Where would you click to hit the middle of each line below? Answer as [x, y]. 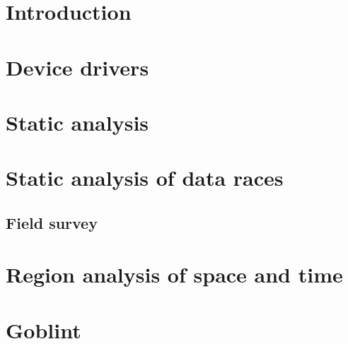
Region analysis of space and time [174, 274]
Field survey [52, 222]
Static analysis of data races [145, 178]
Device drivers [77, 67]
